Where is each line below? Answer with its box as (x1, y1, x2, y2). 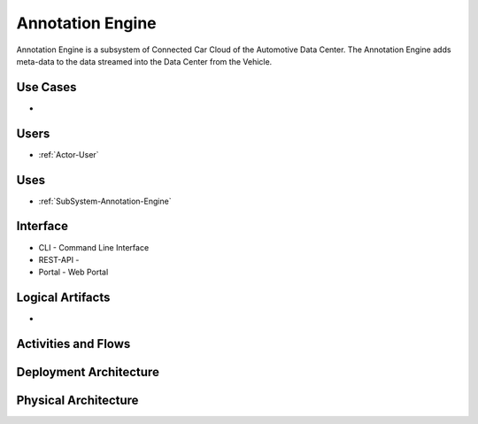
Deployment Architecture (16, 365, 159, 380)
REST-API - (38, 254, 80, 265)
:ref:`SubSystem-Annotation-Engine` (38, 196, 172, 206)
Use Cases (16, 80, 77, 95)
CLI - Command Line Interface (38, 242, 150, 252)
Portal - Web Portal (38, 266, 109, 278)
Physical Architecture (16, 393, 139, 408)
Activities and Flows (16, 336, 131, 351)
